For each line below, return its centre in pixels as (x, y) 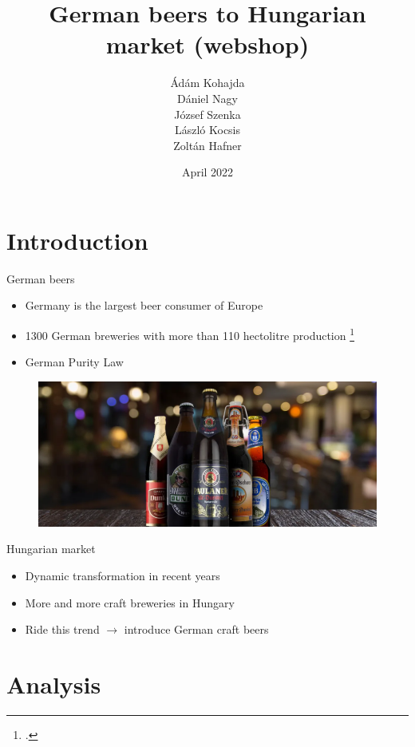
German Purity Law (74, 362)
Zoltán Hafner (207, 145)
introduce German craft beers (196, 629)
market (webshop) (207, 44)
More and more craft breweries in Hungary (130, 602)
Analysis (54, 684)
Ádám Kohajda (207, 83)
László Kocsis (207, 130)
